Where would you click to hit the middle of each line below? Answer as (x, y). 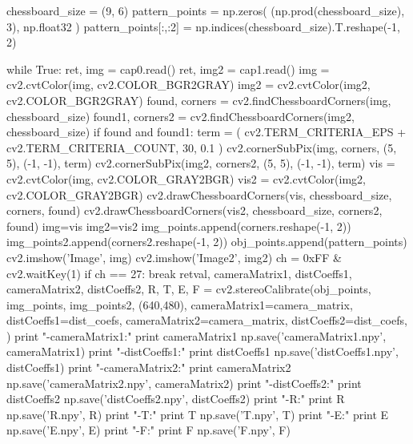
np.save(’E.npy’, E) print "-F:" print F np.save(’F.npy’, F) (148, 430)
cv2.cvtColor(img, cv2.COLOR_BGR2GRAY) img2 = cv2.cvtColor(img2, (188, 85)
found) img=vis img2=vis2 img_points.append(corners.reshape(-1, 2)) (179, 226)
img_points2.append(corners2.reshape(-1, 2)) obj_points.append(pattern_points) (207, 242)
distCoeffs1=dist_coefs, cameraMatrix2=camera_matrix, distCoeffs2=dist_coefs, (207, 320)
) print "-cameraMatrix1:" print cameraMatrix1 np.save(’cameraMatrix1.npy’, (196, 335)
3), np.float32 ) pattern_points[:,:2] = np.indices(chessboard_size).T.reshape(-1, (203, 26)
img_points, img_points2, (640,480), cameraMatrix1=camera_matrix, (180, 304)
